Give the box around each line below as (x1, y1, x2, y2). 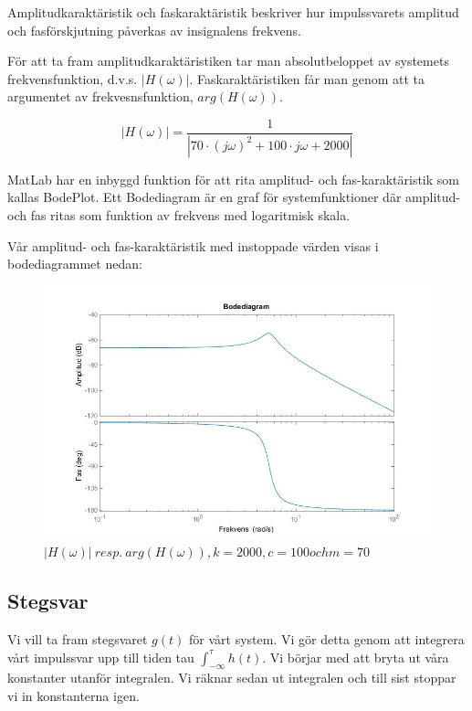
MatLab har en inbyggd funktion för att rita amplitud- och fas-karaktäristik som (7, 169, 459, 188)
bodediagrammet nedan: (7, 254, 142, 273)
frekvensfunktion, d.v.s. (7, 69, 138, 88)
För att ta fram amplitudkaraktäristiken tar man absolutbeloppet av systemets (7, 51, 449, 70)
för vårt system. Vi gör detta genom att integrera (188, 629, 465, 648)
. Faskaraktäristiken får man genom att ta (189, 69, 425, 88)
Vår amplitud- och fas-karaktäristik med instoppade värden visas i (7, 236, 379, 255)
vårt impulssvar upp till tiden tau (7, 647, 194, 666)
